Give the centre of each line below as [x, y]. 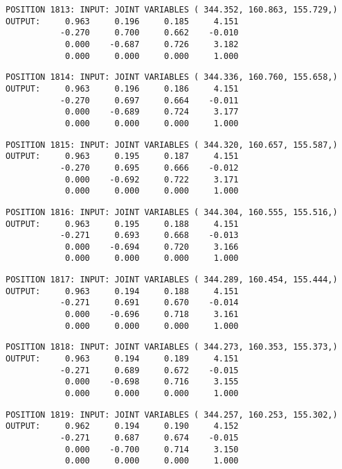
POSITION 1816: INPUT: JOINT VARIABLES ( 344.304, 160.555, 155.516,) [172, 212]
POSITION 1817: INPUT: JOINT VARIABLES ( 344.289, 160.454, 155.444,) [172, 280]
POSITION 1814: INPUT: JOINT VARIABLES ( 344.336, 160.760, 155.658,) [172, 77]
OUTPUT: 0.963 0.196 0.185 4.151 [122, 21]
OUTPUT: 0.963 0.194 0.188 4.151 [122, 291]
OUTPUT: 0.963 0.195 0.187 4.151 [122, 156]
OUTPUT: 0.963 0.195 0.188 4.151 [122, 224]
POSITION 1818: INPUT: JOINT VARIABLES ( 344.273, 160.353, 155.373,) [172, 347]
